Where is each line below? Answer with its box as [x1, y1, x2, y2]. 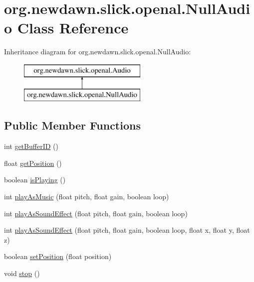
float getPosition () [4, 157, 62, 168]
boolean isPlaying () [4, 174, 66, 185]
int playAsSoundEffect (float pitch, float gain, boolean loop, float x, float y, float [4, 225, 250, 235]
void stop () [4, 268, 40, 279]
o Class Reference [4, 17, 129, 38]
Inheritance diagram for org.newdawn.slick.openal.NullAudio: [4, 46, 191, 57]
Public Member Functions [4, 118, 141, 133]
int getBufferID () [4, 141, 58, 151]
